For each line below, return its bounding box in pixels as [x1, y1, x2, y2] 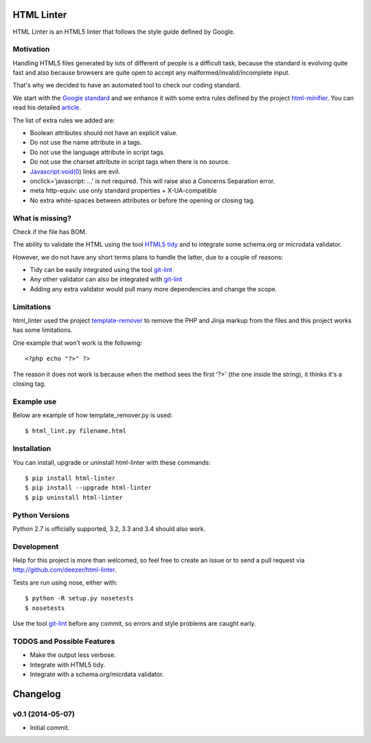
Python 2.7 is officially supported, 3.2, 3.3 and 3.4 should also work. [12, 524, 206, 533]
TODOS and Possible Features [12, 636, 115, 646]
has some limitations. [12, 326, 73, 334]
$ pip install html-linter [25, 474, 116, 482]
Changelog [12, 688, 61, 700]
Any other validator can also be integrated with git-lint [30, 275, 183, 284]
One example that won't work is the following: [12, 338, 142, 347]
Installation [12, 444, 52, 454]
